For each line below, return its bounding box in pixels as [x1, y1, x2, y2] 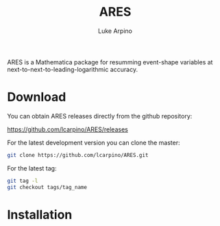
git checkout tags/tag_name [7, 184, 88, 190]
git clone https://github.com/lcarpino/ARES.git [7, 151, 149, 158]
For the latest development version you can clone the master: [7, 138, 180, 147]
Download [7, 90, 66, 105]
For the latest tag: [7, 164, 57, 172]
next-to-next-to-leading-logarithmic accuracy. [7, 65, 138, 73]
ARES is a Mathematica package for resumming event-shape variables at [7, 58, 213, 66]
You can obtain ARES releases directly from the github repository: [7, 112, 193, 120]
